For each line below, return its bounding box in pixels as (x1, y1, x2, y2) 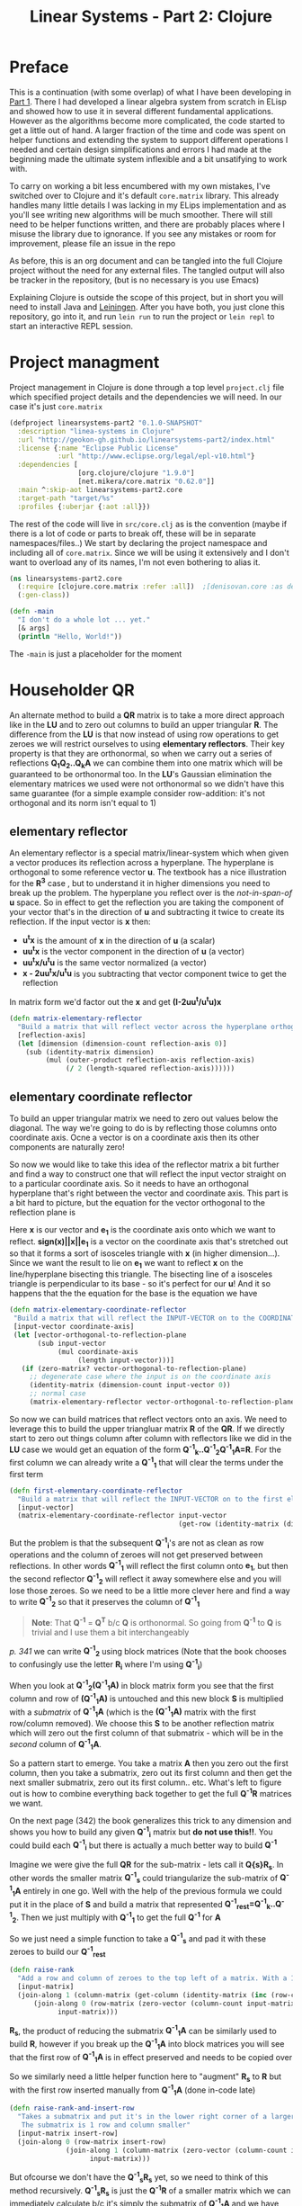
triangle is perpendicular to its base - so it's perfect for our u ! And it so (9, 1278, 271, 1289)
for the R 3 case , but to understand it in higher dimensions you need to (9, 876, 271, 888)
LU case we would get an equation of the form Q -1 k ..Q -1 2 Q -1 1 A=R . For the (9, 1442, 281, 1457)
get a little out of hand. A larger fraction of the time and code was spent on (9, 124, 286, 136)
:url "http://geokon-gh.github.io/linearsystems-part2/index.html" (17, 435, 276, 444)
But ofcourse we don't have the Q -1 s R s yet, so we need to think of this (9, 2170, 269, 2184)
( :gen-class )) (17, 591, 70, 600)
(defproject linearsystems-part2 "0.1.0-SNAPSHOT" (9, 418, 203, 427)
